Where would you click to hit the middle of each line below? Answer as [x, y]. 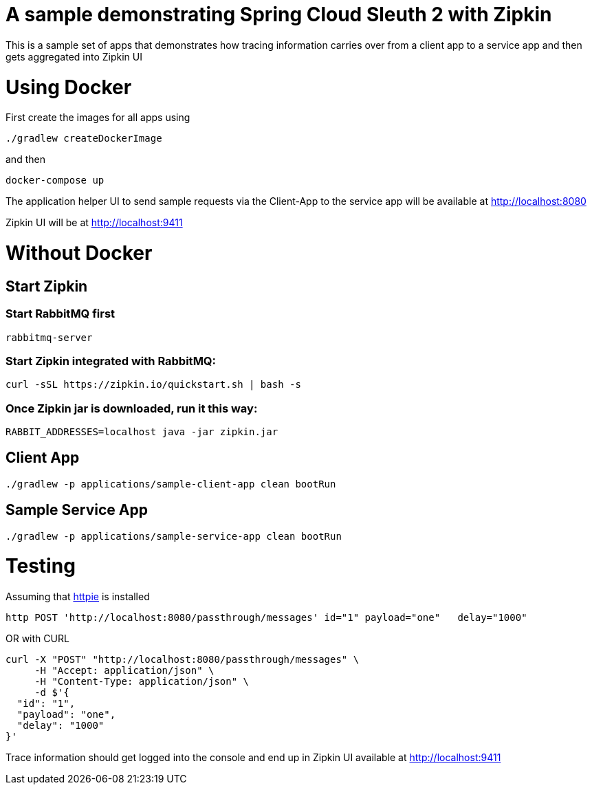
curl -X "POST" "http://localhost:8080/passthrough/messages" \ [183, 660]
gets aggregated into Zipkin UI [74, 56]
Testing [41, 566]
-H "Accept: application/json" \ [124, 671]
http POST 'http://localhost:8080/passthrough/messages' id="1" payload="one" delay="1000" [266, 618]
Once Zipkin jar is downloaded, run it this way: [132, 408]
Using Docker [69, 87]
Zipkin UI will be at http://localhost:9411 [94, 223]
